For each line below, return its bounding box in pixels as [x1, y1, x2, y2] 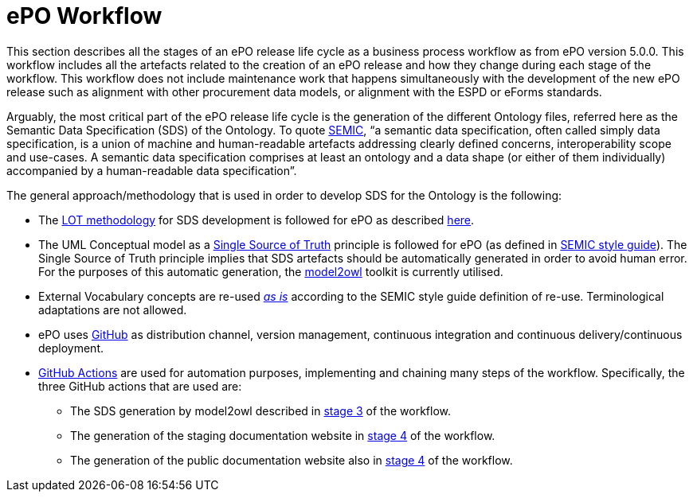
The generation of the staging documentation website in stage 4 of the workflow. [70, 428, 495, 442]
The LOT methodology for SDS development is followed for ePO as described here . [38, 212, 475, 227]
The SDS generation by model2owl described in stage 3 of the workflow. [70, 403, 452, 418]
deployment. [38, 340, 104, 355]
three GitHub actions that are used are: [38, 379, 242, 393]
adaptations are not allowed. [38, 302, 187, 317]
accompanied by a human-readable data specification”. [6, 163, 297, 177]
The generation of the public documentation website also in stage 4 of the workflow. [70, 453, 513, 467]
